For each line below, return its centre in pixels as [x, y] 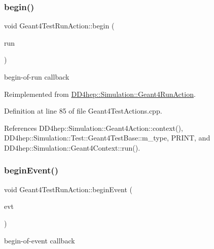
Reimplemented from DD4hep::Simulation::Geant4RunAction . [100, 94]
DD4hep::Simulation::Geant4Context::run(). [72, 147]
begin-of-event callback [40, 240]
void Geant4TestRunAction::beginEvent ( [68, 189]
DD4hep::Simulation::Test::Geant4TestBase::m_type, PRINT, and [107, 138]
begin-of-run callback [37, 77]
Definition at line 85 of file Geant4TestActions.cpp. [83, 111]
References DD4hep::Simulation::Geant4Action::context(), [94, 128]
